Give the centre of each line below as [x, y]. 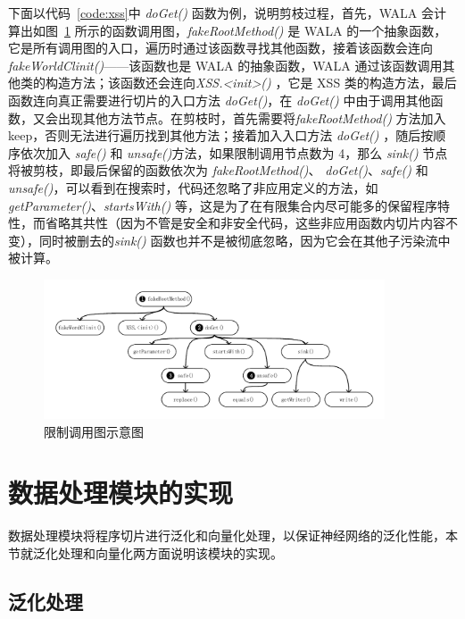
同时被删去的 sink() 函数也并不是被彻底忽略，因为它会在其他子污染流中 [245, 240]
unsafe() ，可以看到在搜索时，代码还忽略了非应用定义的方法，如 [193, 187]
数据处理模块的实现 [121, 493]
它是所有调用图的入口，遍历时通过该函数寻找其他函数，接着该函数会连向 [220, 48]
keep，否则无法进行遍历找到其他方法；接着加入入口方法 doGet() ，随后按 [221, 135]
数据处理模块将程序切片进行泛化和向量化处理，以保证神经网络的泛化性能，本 [233, 535]
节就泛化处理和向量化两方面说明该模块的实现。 [145, 552]
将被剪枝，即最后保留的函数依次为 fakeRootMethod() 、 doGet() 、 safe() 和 [218, 170]
